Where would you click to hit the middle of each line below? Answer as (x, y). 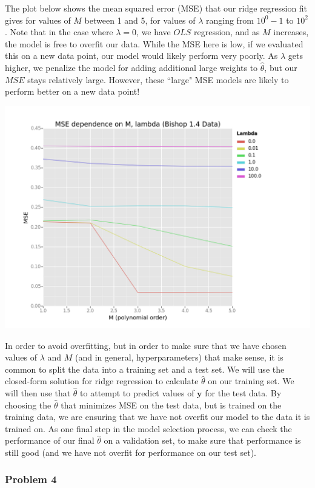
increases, (291, 32)
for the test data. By (243, 392)
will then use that (38, 392)
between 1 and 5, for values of (140, 20)
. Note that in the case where (59, 32)
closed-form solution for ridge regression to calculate (102, 381)
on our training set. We (251, 381)
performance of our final (50, 440)
